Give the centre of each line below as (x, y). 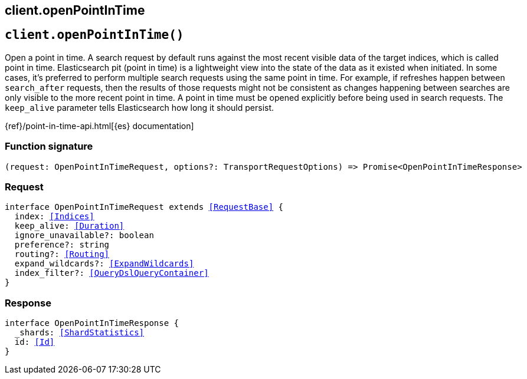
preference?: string (62, 245)
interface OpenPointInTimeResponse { (92, 323)
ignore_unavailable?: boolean (84, 235)
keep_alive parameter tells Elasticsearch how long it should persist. (140, 107)
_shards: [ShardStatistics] (79, 333)
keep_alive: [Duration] (69, 226)
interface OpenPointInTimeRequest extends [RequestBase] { (144, 207)
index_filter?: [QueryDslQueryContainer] (112, 273)
